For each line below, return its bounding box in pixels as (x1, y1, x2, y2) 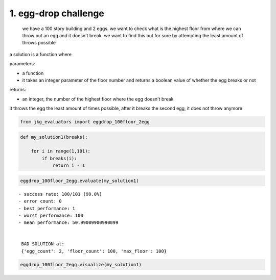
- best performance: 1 (18, 206, 76, 211)
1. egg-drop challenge (9, 8, 104, 19)
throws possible (22, 40, 56, 46)
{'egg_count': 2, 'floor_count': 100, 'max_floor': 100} (21, 248, 167, 254)
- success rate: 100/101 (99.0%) (18, 191, 102, 197)
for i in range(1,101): (31, 148, 90, 154)
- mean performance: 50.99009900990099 (18, 220, 119, 225)
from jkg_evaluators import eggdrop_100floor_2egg (20, 119, 150, 125)
